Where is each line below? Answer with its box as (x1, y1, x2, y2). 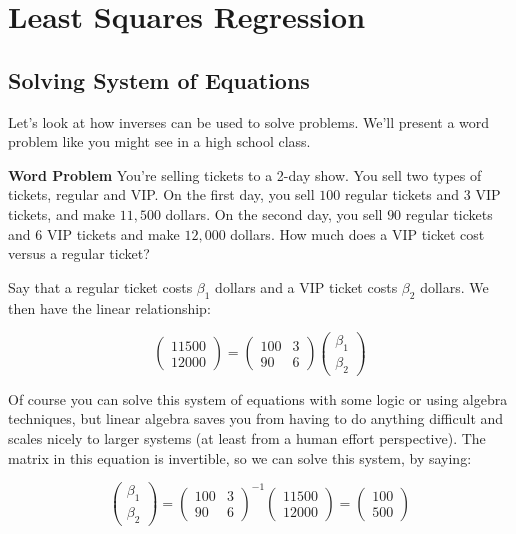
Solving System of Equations (8, 64, 310, 95)
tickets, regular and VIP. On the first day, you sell (8, 184, 315, 205)
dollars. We (420, 276, 489, 297)
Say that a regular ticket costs (8, 276, 193, 297)
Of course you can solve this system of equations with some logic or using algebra (8, 388, 508, 409)
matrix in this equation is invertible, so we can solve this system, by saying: (8, 447, 472, 468)
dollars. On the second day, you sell (165, 203, 383, 224)
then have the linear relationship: (8, 297, 211, 318)
